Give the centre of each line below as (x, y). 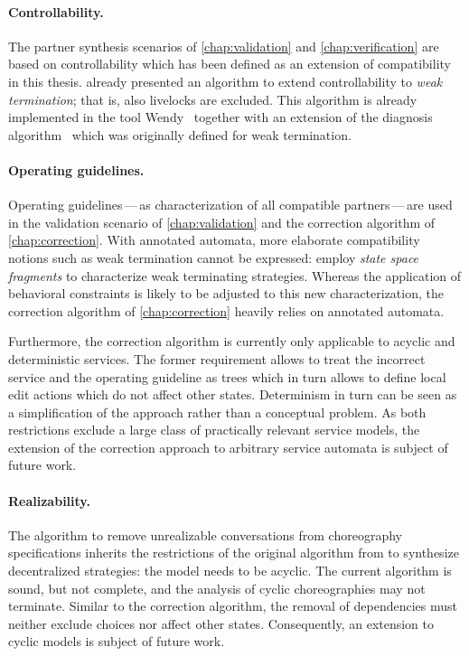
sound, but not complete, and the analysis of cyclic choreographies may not (217, 588)
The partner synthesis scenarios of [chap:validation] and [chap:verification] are (224, 46)
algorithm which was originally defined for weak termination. (180, 134)
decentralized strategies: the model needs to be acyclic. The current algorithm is (230, 571)
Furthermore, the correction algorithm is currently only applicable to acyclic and (232, 341)
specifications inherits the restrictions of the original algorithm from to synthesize (234, 553)
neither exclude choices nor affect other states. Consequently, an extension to (221, 623)
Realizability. (49, 500)
